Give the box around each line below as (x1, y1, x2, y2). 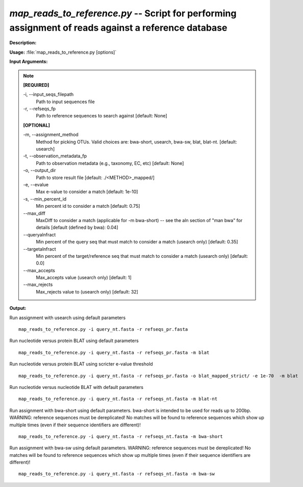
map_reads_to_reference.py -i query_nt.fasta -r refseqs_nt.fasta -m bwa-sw (18, 471, 215, 477)
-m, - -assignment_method (23, 132, 79, 138)
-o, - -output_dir (23, 167, 56, 174)
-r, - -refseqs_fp (23, 106, 56, 112)
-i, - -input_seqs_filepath (23, 91, 74, 98)
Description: (9, 40, 37, 46)
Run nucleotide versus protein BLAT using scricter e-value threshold (9, 361, 153, 367)
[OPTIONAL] (23, 122, 50, 128)
